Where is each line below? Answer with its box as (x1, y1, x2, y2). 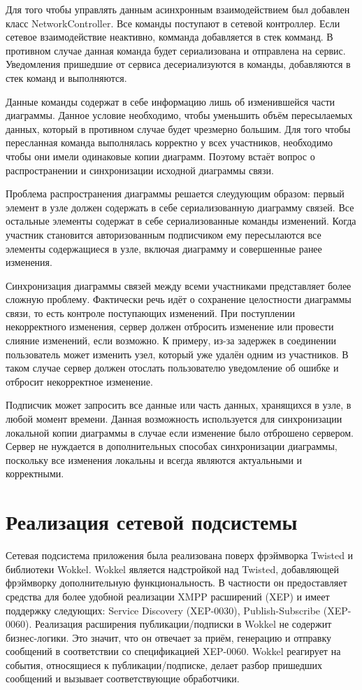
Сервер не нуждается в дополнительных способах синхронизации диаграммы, (6, 439, 338, 453)
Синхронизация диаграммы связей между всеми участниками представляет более (6, 278, 352, 293)
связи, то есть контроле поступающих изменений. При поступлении (6, 305, 295, 320)
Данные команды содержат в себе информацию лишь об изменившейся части (6, 94, 335, 108)
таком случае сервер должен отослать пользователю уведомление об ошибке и (6, 360, 339, 375)
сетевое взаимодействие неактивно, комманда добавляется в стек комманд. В (6, 29, 333, 44)
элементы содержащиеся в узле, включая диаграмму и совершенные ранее (6, 241, 322, 255)
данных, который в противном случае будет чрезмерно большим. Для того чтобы (6, 121, 351, 136)
